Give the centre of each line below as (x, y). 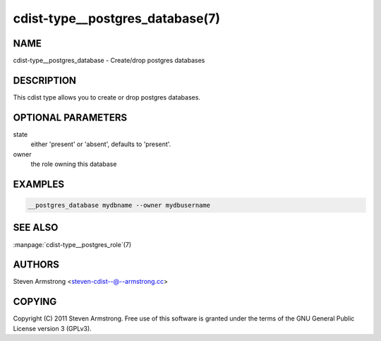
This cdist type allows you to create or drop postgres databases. (107, 97)
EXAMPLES (39, 184)
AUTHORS (36, 265)
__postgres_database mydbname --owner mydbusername (119, 205)
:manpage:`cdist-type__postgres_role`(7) (72, 244)
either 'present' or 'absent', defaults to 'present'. (101, 144)
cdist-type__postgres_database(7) (117, 18)
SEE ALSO (36, 228)
